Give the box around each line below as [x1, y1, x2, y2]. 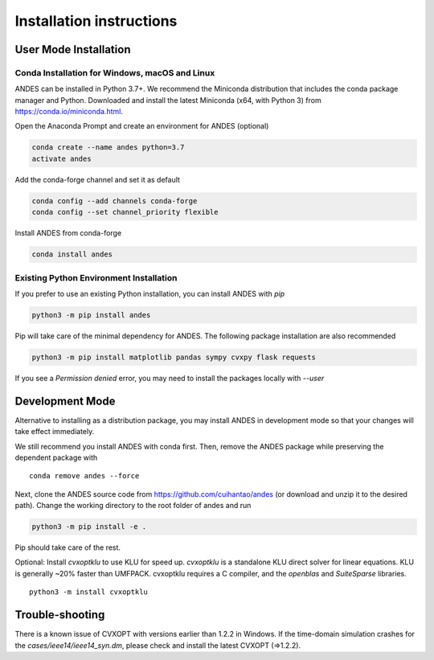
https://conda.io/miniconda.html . [14, 107, 124, 117]
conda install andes [31, 250, 113, 259]
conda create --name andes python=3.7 [31, 143, 185, 152]
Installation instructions [14, 12, 178, 30]
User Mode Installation [14, 43, 131, 56]
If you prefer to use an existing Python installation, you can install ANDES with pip [14, 289, 285, 298]
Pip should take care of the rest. [14, 543, 121, 552]
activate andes [31, 154, 92, 163]
